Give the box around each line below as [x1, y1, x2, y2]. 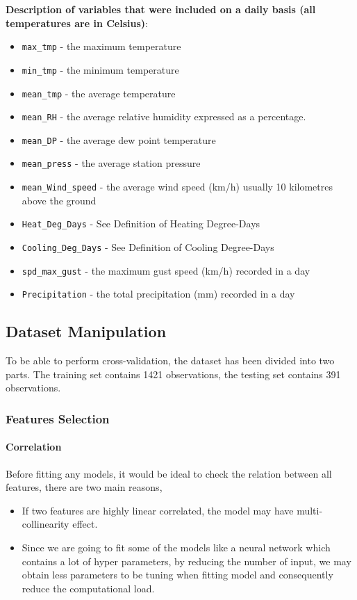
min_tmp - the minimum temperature [22, 62, 179, 76]
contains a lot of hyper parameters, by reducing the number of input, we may [22, 553, 351, 568]
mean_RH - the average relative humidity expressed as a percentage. [22, 109, 306, 124]
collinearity [22, 517, 69, 531]
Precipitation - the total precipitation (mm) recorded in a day [22, 286, 295, 301]
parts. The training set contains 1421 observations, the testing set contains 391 [6, 366, 341, 381]
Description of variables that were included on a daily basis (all [6, 2, 316, 16]
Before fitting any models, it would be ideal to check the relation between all [6, 466, 332, 480]
